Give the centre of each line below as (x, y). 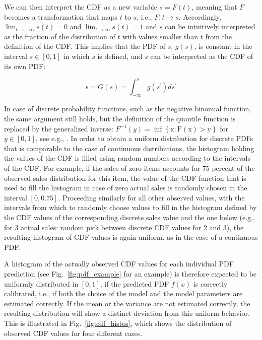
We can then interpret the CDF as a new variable (81, 7)
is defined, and (120, 56)
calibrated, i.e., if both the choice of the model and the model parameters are (123, 293)
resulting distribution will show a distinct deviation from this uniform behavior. (127, 313)
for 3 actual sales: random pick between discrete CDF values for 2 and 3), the (124, 227)
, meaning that (214, 7)
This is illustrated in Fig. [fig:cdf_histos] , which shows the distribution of (118, 323)
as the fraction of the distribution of (60, 36)
